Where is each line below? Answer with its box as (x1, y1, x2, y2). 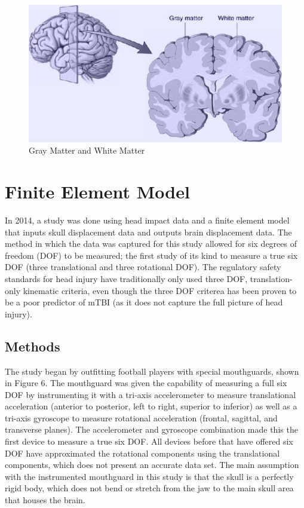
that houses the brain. (5, 494, 85, 506)
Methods (5, 336, 60, 355)
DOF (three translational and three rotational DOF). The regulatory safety (5, 261, 281, 273)
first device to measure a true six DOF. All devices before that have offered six (5, 435, 293, 448)
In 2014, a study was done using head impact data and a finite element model (5, 213, 290, 226)
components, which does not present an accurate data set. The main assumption (5, 458, 299, 471)
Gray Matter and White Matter (29, 144, 145, 157)
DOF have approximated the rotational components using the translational (5, 446, 280, 459)
